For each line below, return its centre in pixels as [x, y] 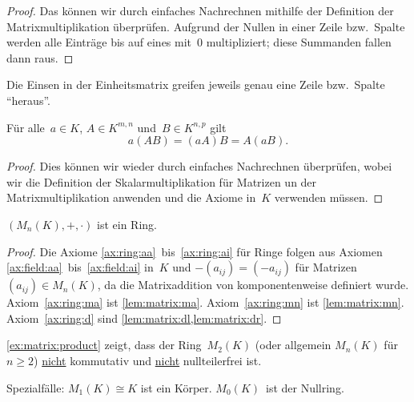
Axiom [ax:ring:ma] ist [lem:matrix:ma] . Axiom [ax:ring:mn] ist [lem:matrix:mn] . [205, 302]
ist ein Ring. [127, 224]
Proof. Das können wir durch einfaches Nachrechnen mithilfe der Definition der [200, 10]
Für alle [26, 127]
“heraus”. [28, 100]
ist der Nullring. [305, 387]
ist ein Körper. [176, 387]
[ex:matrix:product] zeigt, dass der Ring [104, 345]
